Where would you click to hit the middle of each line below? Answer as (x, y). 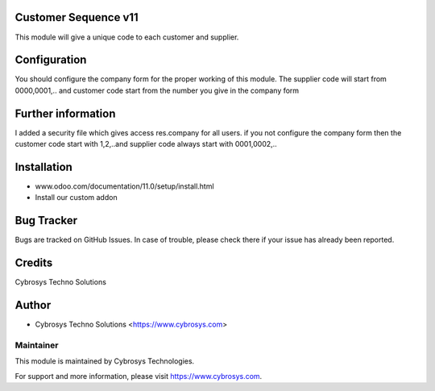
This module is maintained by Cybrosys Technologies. (105, 361)
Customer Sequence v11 (77, 17)
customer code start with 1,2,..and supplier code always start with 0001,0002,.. (146, 144)
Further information (65, 113)
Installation (43, 166)
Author (33, 305)
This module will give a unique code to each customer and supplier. (127, 37)
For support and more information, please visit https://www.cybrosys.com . (139, 376)
